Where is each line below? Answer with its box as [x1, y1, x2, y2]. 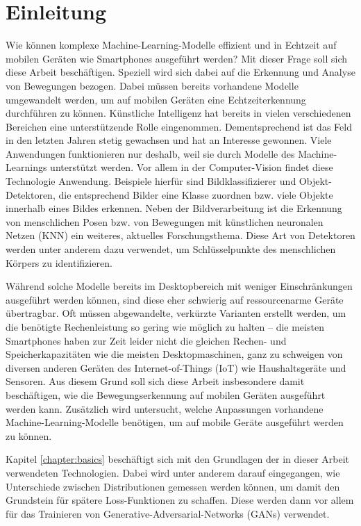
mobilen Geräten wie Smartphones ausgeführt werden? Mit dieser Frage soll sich [6, 51, 348, 65]
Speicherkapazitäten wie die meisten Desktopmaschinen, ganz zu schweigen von [6, 347, 343, 361]
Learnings [6, 160, 47, 174]
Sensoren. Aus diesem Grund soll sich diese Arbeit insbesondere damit [6, 374, 305, 388]
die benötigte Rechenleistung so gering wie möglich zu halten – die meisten [6, 320, 324, 334]
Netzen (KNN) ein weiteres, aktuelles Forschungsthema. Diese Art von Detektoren [6, 228, 355, 243]
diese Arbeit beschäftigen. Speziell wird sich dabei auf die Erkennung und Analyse [6, 65, 355, 79]
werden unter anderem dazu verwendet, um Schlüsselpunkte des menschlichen [6, 242, 336, 256]
